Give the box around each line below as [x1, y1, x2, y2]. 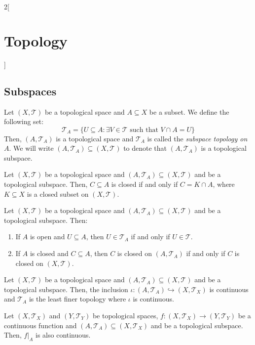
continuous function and [4, 320, 77, 330]
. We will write [9, 143, 54, 153]
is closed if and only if [111, 179, 178, 189]
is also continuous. [36, 330, 91, 340]
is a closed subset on [27, 188, 89, 199]
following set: [4, 116, 44, 127]
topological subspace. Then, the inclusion [4, 284, 128, 294]
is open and [30, 231, 65, 242]
